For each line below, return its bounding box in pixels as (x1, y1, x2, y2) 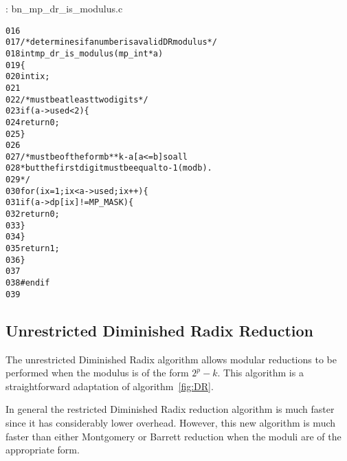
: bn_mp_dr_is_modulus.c (5, 1, 123, 15)
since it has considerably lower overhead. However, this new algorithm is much (5, 415, 336, 429)
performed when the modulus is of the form (5, 365, 189, 380)
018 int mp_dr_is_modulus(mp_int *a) (5, 48, 164, 58)
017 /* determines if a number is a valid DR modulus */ (5, 37, 217, 47)
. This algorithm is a (217, 365, 304, 380)
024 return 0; (5, 117, 60, 127)
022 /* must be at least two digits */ (5, 94, 148, 105)
